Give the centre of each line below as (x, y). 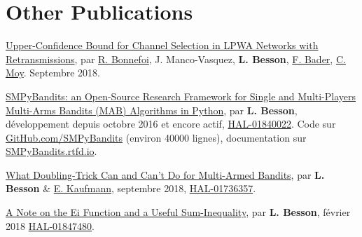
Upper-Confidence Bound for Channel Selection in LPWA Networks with (162, 45)
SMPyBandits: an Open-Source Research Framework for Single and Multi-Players (181, 96)
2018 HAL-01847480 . (50, 225)
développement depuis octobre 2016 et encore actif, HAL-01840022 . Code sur (171, 124)
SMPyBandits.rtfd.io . (51, 151)
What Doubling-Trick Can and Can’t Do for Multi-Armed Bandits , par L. (165, 174)
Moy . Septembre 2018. (53, 73)
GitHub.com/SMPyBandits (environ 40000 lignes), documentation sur (156, 137)
